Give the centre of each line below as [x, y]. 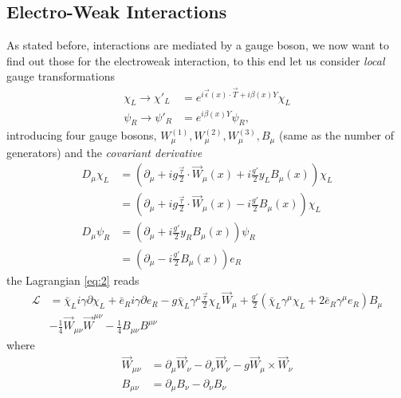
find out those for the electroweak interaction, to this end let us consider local [196, 60]
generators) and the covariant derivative [104, 152]
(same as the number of [336, 135]
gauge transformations [61, 76]
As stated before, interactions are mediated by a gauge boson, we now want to [198, 45]
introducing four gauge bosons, [82, 135]
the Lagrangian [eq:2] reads [73, 280]
